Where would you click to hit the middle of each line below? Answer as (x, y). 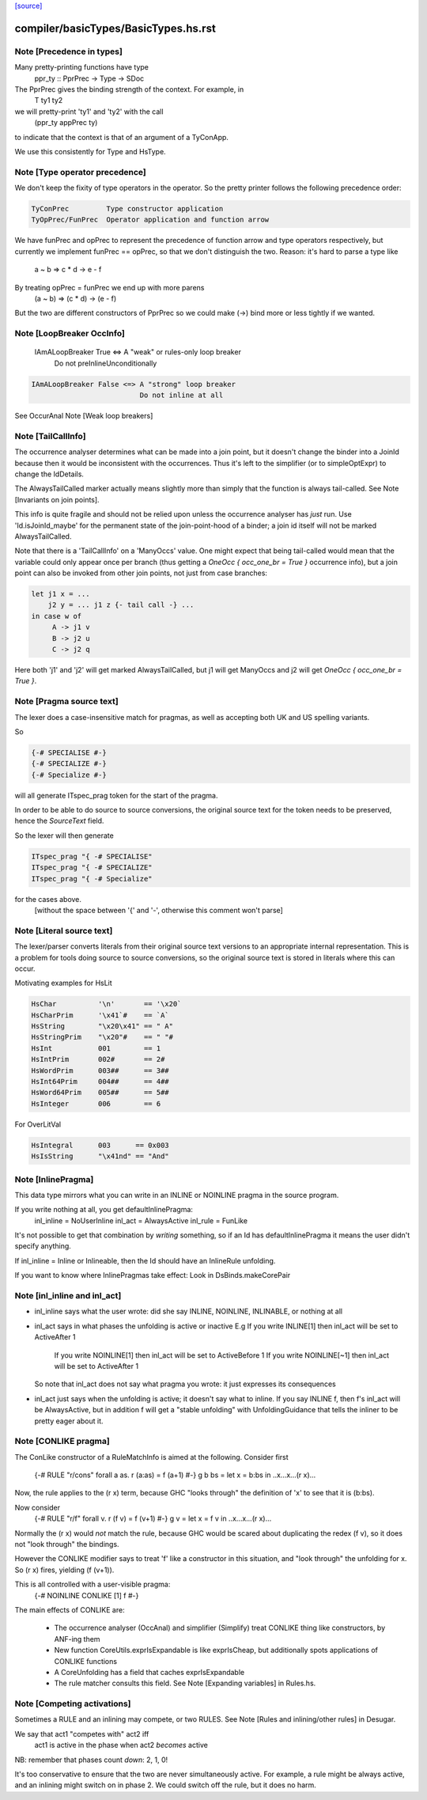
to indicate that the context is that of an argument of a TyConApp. (122, 137)
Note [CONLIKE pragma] (62, 1442)
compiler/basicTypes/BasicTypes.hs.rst (115, 28)
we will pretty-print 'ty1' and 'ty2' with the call (89, 112)
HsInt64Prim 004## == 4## (100, 1082)
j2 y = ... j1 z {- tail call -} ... (121, 605)
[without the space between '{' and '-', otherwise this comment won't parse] (159, 910)
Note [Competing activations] (73, 1703)
